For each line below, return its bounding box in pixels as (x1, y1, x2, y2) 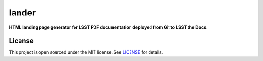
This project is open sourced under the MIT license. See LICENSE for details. (9, 49, 163, 55)
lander (9, 7, 36, 18)
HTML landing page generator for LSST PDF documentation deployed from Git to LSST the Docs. (9, 24, 208, 30)
